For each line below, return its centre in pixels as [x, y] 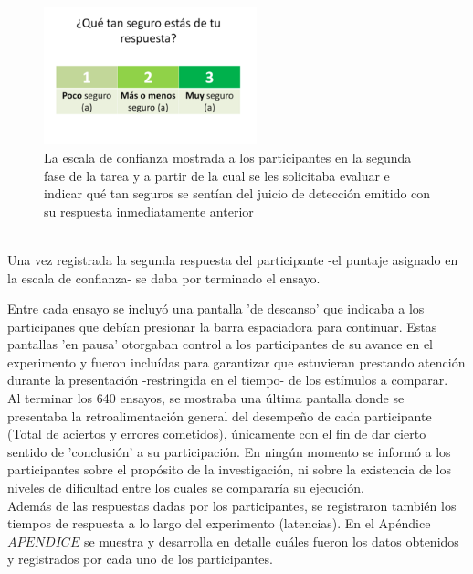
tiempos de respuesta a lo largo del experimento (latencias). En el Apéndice [219, 523]
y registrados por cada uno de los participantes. [140, 559]
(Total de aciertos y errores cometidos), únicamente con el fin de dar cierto [217, 434]
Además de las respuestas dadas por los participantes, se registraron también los [232, 505]
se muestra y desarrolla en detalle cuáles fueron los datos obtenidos [271, 541]
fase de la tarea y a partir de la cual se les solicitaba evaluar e [217, 175]
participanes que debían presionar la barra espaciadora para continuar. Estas [222, 326]
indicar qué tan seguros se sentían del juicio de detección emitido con [237, 193]
